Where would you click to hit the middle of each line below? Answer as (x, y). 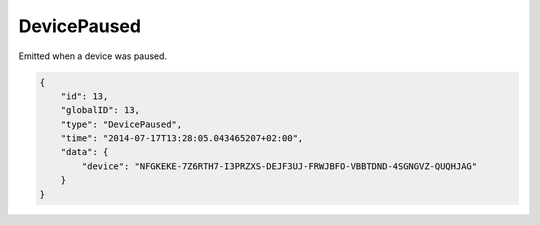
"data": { (84, 152)
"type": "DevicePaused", (121, 124)
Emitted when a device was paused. (93, 56)
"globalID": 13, (100, 110)
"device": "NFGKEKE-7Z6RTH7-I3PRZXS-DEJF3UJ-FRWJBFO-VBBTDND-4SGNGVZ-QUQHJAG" (279, 166)
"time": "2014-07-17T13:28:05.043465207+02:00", (182, 138)
